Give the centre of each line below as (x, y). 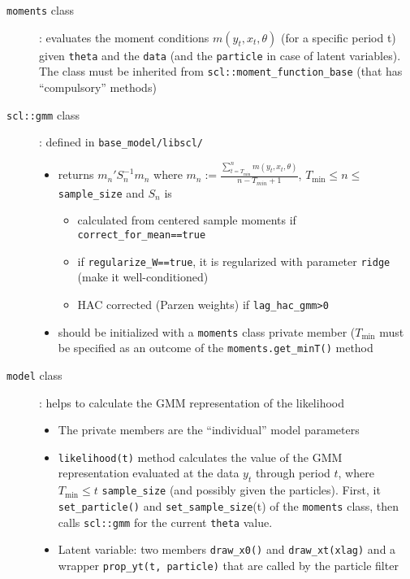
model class (35, 374)
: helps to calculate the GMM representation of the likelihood (192, 402)
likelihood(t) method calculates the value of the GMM (200, 457)
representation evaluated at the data (149, 473)
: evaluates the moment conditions (124, 37)
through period (293, 473)
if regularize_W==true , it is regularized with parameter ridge (234, 261)
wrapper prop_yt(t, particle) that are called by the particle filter (228, 565)
